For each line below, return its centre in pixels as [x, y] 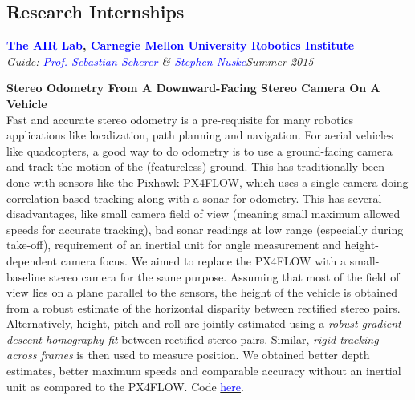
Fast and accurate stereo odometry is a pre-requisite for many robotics [180, 119]
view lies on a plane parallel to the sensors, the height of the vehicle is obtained [202, 292]
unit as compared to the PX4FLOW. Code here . [125, 386]
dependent [32, 260]
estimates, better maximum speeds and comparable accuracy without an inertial [204, 371]
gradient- [383, 323]
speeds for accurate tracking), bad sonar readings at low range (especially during [205, 229]
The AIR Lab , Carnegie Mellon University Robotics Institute [181, 45]
